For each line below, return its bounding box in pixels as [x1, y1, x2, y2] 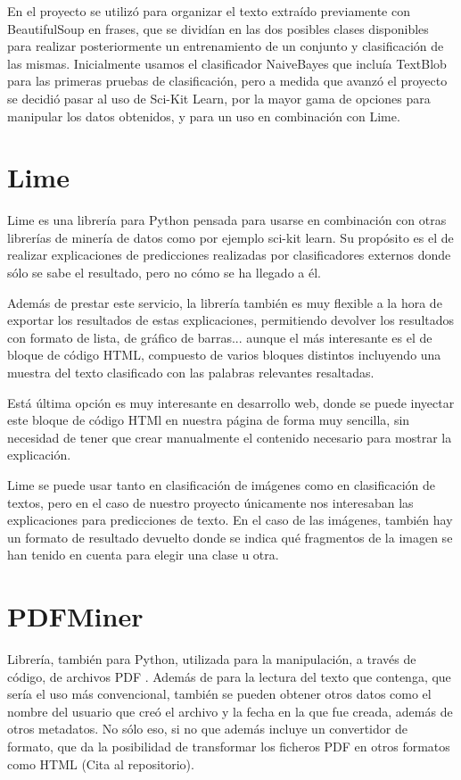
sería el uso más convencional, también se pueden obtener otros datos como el [7, 685, 432, 703]
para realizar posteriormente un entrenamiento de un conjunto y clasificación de [7, 37, 444, 55]
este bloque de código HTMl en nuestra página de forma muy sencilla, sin [7, 411, 410, 429]
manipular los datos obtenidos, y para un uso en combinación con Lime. [7, 106, 400, 125]
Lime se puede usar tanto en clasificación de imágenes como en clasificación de [7, 476, 436, 494]
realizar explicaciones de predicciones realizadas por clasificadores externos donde [7, 245, 451, 264]
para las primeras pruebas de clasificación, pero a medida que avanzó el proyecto [7, 71, 448, 90]
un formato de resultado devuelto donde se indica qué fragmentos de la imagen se [7, 527, 453, 546]
